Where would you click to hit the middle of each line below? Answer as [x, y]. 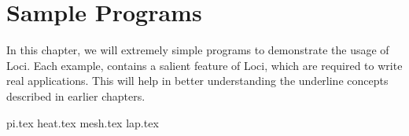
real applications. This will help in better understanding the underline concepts [197, 81]
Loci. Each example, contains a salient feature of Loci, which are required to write [204, 65]
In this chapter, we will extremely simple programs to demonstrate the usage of [198, 50]
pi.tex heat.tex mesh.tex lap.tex [83, 122]
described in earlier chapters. [76, 96]
